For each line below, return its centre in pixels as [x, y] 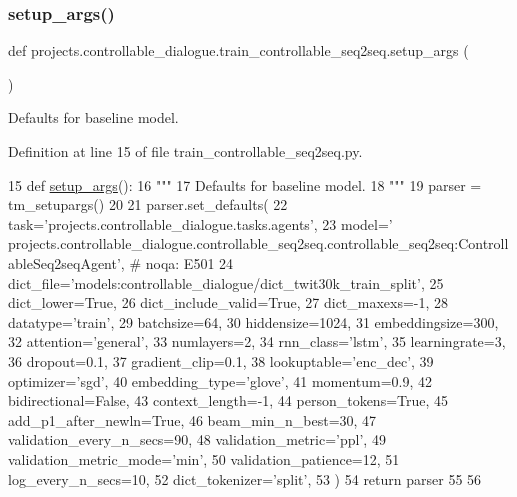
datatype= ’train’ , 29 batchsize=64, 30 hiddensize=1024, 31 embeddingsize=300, [253, 321]
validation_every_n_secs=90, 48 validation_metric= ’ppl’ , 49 [197, 439]
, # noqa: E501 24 [177, 262]
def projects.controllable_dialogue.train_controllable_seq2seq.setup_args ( [238, 50]
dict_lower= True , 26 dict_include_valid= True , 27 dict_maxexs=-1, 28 [228, 302]
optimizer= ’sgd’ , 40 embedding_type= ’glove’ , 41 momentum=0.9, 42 [220, 380]
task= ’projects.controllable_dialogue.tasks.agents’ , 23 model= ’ [200, 223]
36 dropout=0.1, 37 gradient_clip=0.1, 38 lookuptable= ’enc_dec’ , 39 [221, 360]
